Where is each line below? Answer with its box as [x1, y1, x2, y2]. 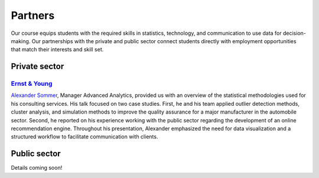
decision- [282, 30, 307, 37]
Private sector [11, 62, 64, 72]
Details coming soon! [11, 164, 63, 171]
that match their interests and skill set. [11, 46, 104, 53]
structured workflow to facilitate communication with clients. [11, 133, 158, 140]
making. [11, 37, 31, 44]
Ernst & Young [11, 80, 53, 88]
